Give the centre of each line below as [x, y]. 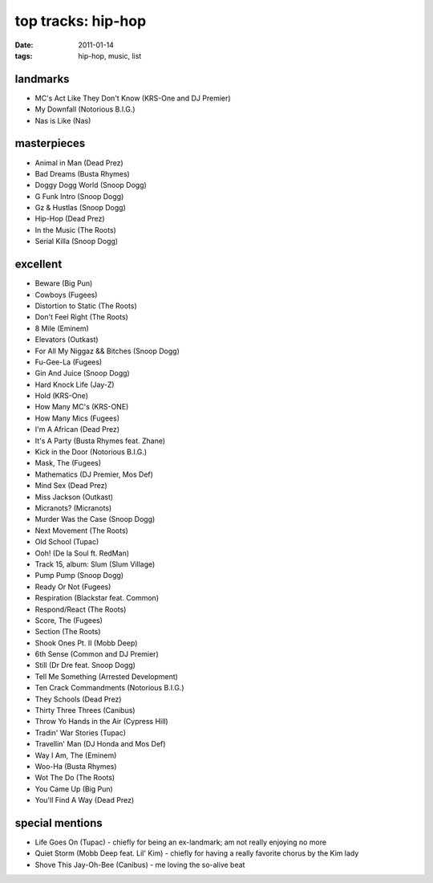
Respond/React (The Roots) [81, 609]
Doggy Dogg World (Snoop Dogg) [91, 185]
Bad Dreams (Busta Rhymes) [82, 173]
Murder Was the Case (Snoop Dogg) [95, 519]
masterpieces [50, 143]
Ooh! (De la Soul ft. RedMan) [82, 553]
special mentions [59, 823]
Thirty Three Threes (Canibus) [85, 710]
